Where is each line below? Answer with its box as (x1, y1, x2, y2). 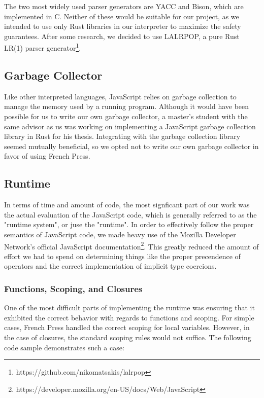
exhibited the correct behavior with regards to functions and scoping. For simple (4, 312, 254, 322)
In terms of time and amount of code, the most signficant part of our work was (4, 199, 250, 210)
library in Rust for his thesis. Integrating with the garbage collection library (4, 131, 241, 141)
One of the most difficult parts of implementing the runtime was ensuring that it (4, 302, 255, 313)
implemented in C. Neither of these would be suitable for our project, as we (4, 11, 239, 21)
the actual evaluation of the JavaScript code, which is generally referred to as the (4, 209, 257, 220)
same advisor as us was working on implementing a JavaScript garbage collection (4, 121, 256, 131)
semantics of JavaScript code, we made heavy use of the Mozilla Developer (4, 229, 236, 239)
